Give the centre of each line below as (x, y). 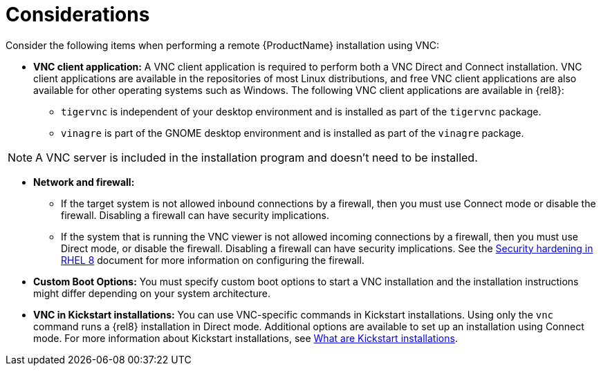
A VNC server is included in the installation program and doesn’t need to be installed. (257, 157)
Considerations (78, 15)
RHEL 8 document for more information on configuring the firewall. (213, 260)
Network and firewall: (84, 182)
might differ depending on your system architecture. (152, 293)
